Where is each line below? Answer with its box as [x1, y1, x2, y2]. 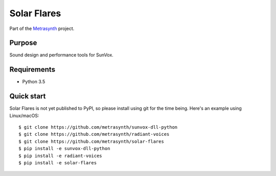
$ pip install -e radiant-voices [18, 153, 102, 159]
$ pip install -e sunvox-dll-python [18, 145, 110, 152]
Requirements [9, 65, 56, 74]
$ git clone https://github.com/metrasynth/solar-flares [18, 138, 165, 144]
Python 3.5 [22, 79, 45, 85]
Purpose [9, 39, 37, 47]
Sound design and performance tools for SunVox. [9, 52, 113, 58]
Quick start [9, 92, 46, 101]
